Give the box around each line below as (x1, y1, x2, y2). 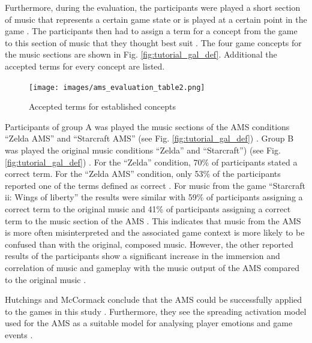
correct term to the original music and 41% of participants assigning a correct (5, 202, 291, 215)
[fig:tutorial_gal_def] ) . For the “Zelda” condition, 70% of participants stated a (5, 155, 298, 168)
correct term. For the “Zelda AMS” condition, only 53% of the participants (5, 167, 281, 180)
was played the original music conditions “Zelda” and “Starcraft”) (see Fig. (5, 144, 281, 156)
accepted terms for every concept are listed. (5, 59, 165, 72)
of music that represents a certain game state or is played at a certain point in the (5, 13, 307, 25)
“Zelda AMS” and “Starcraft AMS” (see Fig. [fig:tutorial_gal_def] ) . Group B (5, 132, 294, 145)
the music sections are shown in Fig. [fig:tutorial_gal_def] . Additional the (5, 48, 277, 61)
